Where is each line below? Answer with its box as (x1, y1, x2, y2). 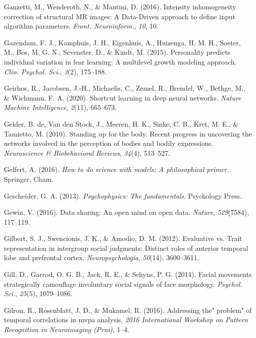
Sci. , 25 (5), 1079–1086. (4, 288, 73, 299)
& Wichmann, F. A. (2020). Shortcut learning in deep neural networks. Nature (4, 92, 241, 102)
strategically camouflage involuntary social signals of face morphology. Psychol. (4, 278, 242, 289)
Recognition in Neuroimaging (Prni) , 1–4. (4, 324, 129, 335)
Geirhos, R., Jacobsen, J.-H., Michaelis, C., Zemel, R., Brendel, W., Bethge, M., (4, 83, 246, 93)
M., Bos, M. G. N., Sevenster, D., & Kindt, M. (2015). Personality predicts (4, 47, 230, 57)
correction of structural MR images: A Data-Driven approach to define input (4, 11, 235, 21)
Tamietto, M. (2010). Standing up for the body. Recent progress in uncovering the (4, 128, 252, 138)
